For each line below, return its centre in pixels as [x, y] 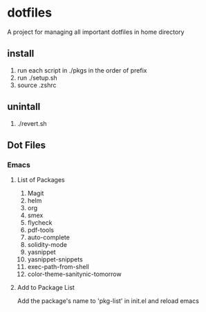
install [21, 54]
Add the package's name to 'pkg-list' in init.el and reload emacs [108, 301]
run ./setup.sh [37, 77]
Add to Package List [46, 288]
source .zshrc [37, 85]
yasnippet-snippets [55, 259]
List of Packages [41, 180]
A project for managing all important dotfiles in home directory [96, 32]
